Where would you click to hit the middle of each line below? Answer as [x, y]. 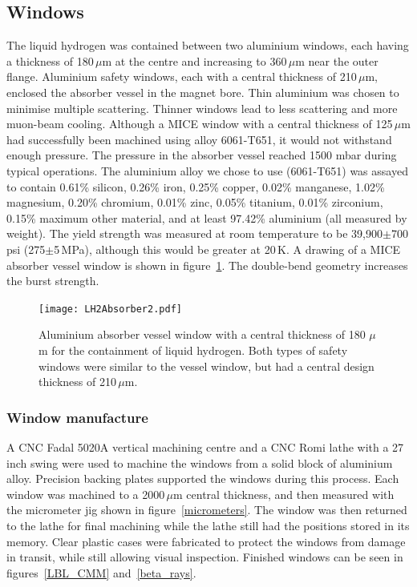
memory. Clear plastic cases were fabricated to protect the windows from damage [206, 541]
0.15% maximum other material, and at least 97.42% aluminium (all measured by [207, 217]
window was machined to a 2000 [86, 494]
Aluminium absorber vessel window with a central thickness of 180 [202, 334]
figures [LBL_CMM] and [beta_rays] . [101, 572]
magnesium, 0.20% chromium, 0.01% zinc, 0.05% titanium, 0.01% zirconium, [195, 202]
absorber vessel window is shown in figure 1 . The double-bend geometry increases [207, 265]
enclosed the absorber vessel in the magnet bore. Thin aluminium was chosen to [203, 92]
